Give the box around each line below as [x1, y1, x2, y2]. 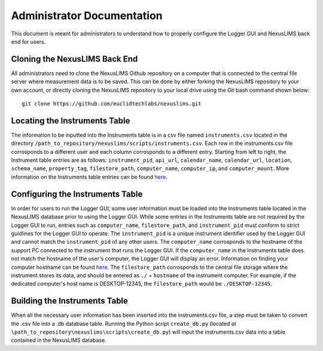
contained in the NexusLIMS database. [11, 337, 107, 344]
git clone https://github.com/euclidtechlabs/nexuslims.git [22, 101, 202, 107]
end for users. [11, 38, 46, 45]
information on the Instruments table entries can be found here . [11, 173, 167, 180]
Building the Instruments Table [11, 296, 129, 306]
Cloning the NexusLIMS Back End [11, 54, 138, 64]
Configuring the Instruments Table [11, 189, 143, 199]
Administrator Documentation [11, 9, 163, 22]
